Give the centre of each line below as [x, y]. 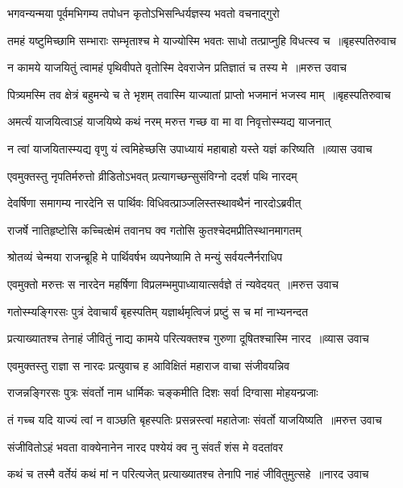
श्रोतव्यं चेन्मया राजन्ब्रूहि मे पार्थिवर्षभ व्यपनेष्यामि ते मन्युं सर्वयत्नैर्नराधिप [145, 257]
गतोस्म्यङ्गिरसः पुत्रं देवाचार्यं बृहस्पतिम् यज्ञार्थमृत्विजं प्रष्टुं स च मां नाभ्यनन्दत [158, 311]
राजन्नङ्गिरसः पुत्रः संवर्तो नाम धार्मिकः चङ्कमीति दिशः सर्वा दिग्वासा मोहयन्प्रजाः [163, 392]
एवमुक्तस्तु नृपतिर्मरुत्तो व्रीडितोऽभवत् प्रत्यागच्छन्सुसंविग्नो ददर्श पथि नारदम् [152, 175]
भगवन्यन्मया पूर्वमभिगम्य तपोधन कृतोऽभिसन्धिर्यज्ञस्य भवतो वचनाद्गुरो [143, 13]
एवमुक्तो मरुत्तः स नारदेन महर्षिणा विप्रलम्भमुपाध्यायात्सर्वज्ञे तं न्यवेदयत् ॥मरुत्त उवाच [173, 284]
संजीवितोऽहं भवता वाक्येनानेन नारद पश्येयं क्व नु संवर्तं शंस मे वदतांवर [145, 446]
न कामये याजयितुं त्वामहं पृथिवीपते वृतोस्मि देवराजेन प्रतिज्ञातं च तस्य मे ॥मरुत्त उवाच [177, 67]
